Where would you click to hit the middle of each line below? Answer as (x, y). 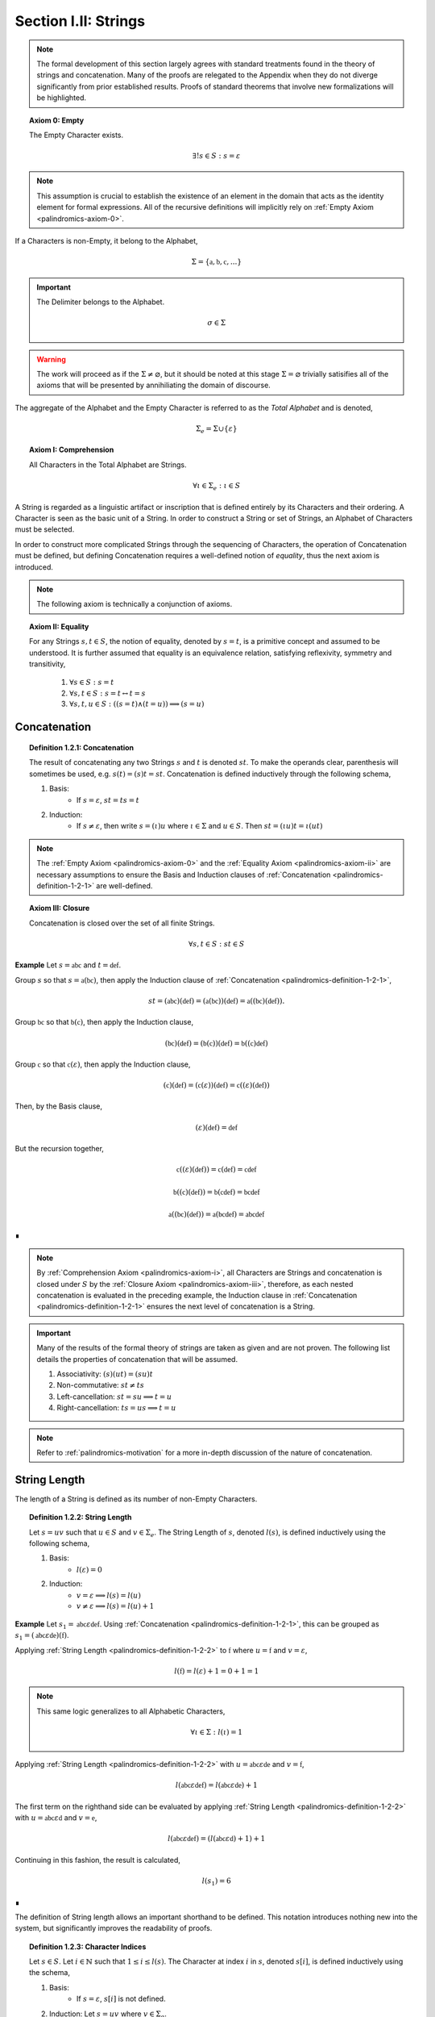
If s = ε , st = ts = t (108, 800)
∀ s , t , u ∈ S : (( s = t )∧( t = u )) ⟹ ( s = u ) (137, 704)
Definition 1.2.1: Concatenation (82, 748)
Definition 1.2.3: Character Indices (88, 1946)
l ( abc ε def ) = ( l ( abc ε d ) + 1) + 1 (217, 1839)
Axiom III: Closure (60, 908)
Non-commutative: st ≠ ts (101, 1385)
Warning (51, 359)
